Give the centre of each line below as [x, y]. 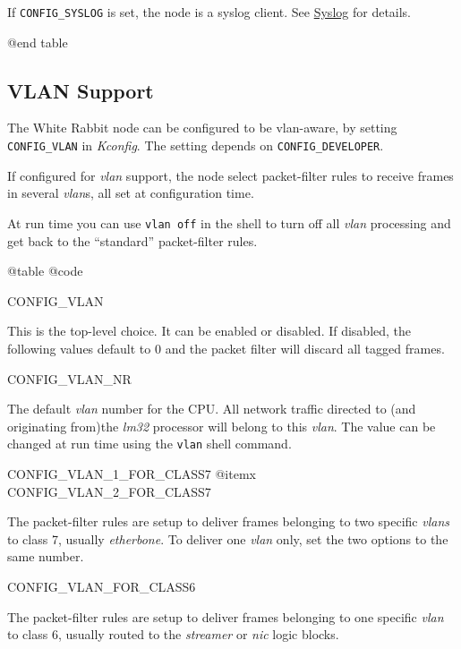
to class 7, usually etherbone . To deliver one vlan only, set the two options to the [228, 538]
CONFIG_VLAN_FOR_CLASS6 [102, 586]
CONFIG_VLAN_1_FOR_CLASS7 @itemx [132, 473]
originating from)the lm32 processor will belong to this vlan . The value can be [222, 426]
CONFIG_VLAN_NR [69, 378]
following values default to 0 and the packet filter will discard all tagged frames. [226, 348]
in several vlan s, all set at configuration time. [131, 193]
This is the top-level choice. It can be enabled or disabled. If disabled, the [209, 331]
